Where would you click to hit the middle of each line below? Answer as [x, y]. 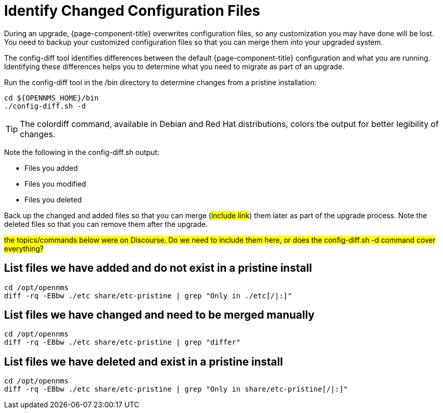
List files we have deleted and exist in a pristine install [144, 362]
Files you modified [55, 184]
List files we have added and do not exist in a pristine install [158, 268]
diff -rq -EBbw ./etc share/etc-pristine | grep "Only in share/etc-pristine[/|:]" [176, 389]
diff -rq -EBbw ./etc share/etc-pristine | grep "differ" [122, 342]
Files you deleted [53, 199]
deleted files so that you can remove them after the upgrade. [106, 224]
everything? [24, 248]
